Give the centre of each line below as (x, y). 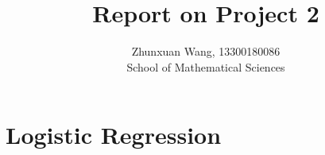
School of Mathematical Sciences (206, 66)
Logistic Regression (114, 135)
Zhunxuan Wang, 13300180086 (206, 51)
